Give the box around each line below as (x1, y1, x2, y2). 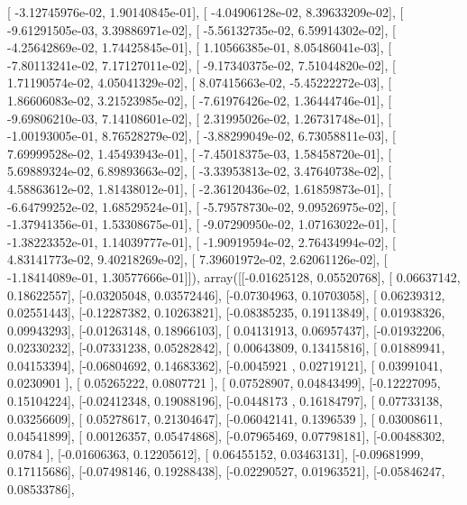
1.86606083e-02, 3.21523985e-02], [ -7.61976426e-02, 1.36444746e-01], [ (7, 90, 392, 109)
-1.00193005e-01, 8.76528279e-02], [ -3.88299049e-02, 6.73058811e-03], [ (7, 126, 396, 145)
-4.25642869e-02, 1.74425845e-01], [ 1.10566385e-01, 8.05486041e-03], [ (7, 38, 392, 57)
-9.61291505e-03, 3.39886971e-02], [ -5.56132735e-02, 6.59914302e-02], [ (7, 20, 396, 39)
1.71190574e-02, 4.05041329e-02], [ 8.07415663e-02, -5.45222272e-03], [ (7, 73, 392, 92)
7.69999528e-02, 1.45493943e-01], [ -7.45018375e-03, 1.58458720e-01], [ (7, 143, 392, 162)
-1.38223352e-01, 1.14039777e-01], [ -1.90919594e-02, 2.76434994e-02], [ (7, 232, 396, 251)
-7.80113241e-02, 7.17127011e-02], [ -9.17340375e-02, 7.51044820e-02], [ (7, 55, 396, 74)
